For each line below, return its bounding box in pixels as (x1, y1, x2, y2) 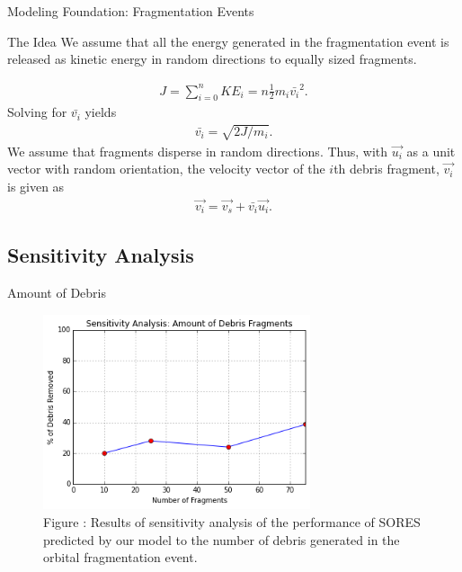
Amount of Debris (7, 283, 106, 302)
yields (84, 103, 117, 121)
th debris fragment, (333, 159, 440, 178)
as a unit (406, 141, 456, 160)
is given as (7, 176, 65, 195)
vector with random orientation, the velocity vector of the (7, 159, 325, 178)
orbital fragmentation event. (43, 548, 198, 567)
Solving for (7, 103, 67, 121)
